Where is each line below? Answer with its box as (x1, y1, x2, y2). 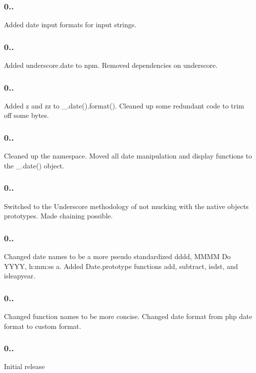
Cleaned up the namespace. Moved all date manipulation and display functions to (4, 151, 252, 161)
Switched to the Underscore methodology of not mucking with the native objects (4, 201, 249, 211)
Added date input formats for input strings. (4, 19, 137, 30)
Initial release (4, 361, 45, 372)
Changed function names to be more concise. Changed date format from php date (4, 311, 253, 321)
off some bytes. (4, 110, 49, 120)
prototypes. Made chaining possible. (4, 211, 113, 221)
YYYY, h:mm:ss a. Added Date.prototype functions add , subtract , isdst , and (4, 261, 238, 271)
